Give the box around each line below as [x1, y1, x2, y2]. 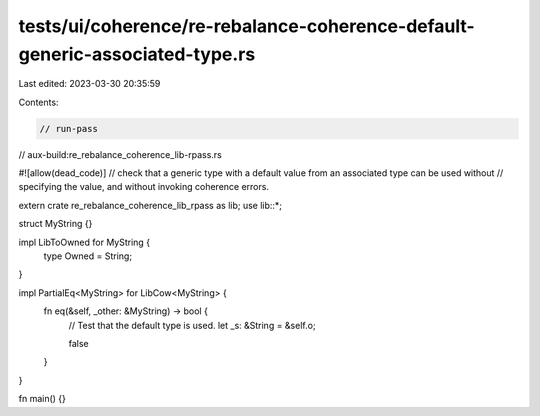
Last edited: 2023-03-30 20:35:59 [18, 78, 161, 90]
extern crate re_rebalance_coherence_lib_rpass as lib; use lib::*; [18, 199, 283, 211]
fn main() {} [18, 393, 67, 405]
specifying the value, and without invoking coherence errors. [18, 181, 270, 193]
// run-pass [39, 123, 99, 134]
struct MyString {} [18, 218, 93, 230]
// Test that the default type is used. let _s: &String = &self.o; [68, 319, 316, 331]
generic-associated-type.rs [18, 43, 256, 65]
